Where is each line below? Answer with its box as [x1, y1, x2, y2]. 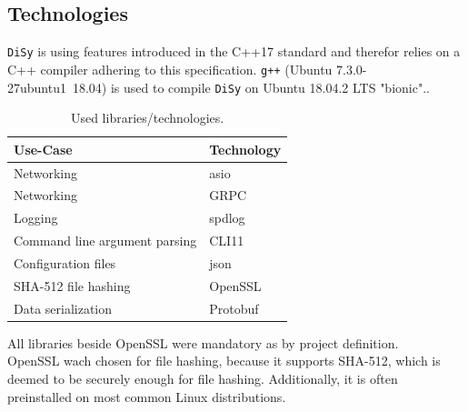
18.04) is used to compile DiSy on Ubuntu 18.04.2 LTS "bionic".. [72, 77, 430, 96]
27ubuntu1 [7, 77, 66, 96]
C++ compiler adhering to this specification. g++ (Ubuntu [7, 59, 333, 78]
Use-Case [14, 139, 73, 158]
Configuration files [14, 253, 116, 272]
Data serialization [14, 298, 113, 317]
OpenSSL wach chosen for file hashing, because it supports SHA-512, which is [7, 351, 441, 370]
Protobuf [209, 298, 259, 317]
